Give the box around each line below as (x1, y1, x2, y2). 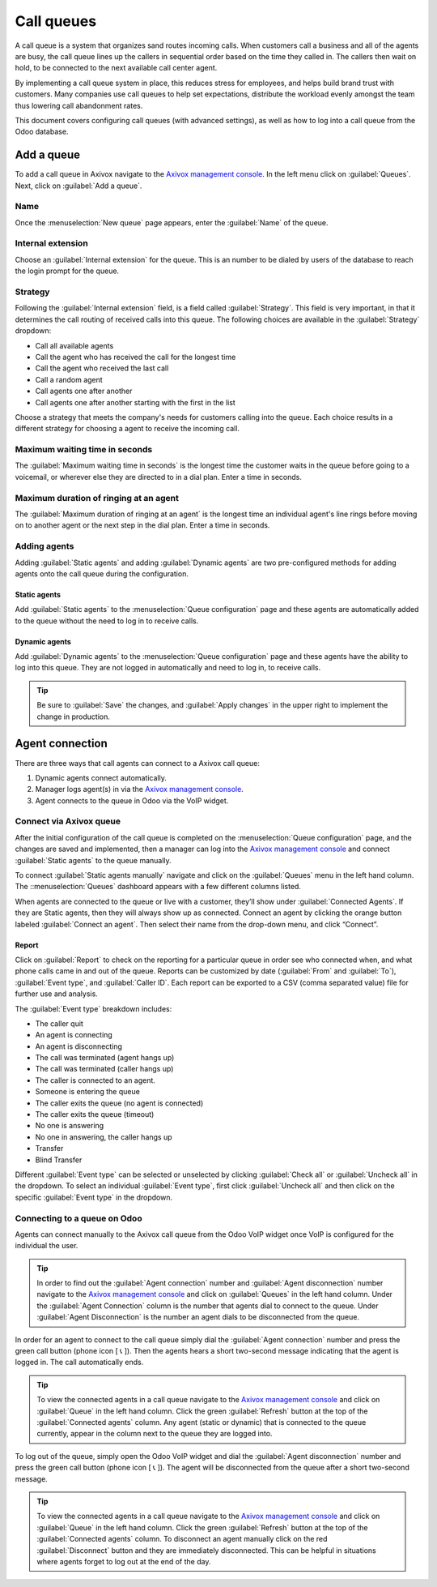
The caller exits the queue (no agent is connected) (35, 1098, 204, 1108)
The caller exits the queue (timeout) (35, 1110, 155, 1119)
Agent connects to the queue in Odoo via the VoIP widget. (35, 795, 229, 806)
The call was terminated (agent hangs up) (35, 1053, 175, 1063)
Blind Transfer (35, 1155, 83, 1165)
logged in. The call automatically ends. (15, 1358, 144, 1367)
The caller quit (35, 1018, 84, 1029)
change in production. (36, 712, 111, 721)
